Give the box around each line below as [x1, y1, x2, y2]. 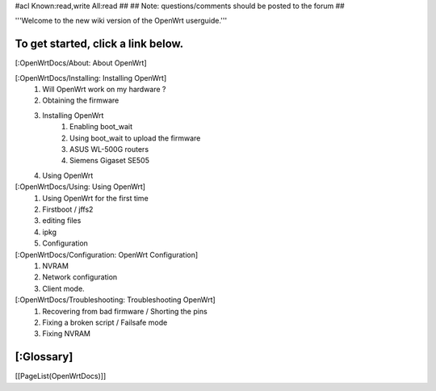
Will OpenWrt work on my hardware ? [42, 85, 166, 95]
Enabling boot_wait [69, 122, 133, 132]
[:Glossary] [15, 350, 73, 364]
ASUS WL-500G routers [69, 145, 149, 154]
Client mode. [42, 284, 85, 293]
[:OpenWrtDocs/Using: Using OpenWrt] [15, 182, 145, 191]
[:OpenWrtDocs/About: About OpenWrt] [15, 58, 147, 68]
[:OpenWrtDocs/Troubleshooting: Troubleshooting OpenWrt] [15, 295, 216, 305]
